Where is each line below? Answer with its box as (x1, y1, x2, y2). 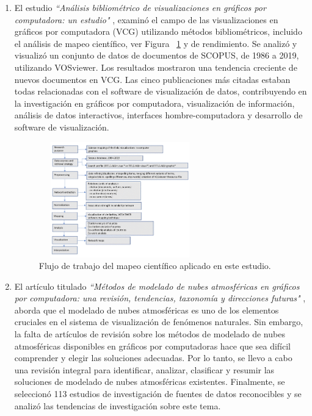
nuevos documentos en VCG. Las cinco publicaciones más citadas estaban (14, 73, 291, 85)
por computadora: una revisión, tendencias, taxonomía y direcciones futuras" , (14, 292, 306, 304)
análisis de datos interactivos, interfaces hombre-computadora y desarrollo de (14, 109, 303, 121)
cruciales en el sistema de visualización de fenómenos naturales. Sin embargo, (14, 315, 303, 328)
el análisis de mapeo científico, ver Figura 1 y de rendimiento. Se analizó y (14, 37, 297, 49)
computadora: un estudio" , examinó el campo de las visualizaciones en (14, 13, 278, 26)
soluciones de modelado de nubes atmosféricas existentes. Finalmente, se (14, 375, 285, 388)
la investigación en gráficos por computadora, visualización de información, (14, 96, 295, 109)
